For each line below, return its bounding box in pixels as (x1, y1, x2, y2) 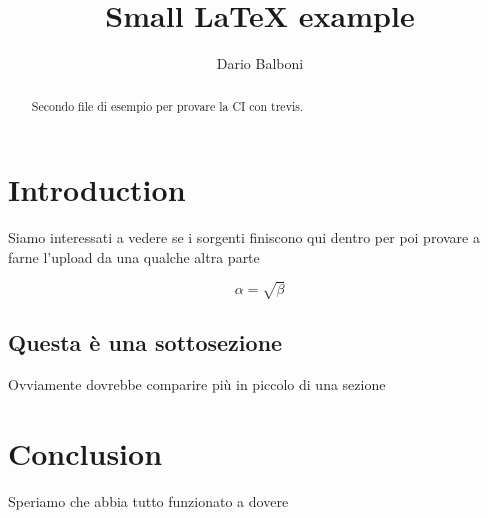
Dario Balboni (216, 53, 304, 74)
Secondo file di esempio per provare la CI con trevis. (31, 97, 304, 114)
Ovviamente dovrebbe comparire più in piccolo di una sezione (8, 374, 386, 395)
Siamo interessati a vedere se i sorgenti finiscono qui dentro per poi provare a (8, 227, 480, 248)
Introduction (8, 169, 186, 210)
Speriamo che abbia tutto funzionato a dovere (8, 490, 289, 511)
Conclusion (8, 432, 163, 473)
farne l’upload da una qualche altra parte (8, 246, 260, 267)
